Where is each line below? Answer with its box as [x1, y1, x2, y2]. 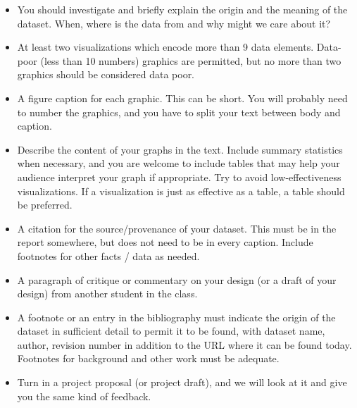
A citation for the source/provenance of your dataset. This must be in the [17, 221, 337, 235]
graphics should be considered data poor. [17, 67, 195, 82]
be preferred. [17, 197, 73, 212]
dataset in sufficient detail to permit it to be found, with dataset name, [17, 323, 325, 338]
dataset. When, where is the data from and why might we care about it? [17, 16, 331, 30]
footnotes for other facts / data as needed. [17, 248, 200, 263]
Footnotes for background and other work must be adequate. [17, 351, 280, 366]
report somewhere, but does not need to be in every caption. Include [17, 235, 313, 249]
